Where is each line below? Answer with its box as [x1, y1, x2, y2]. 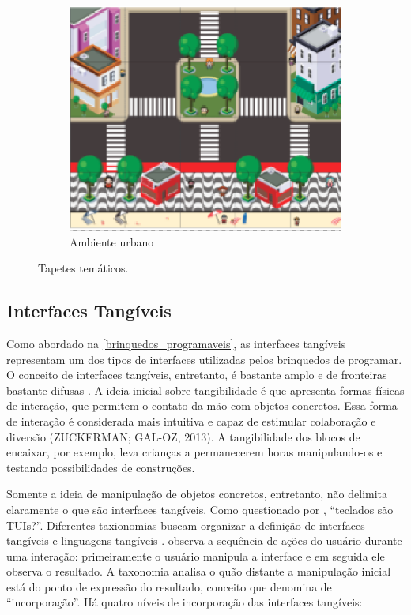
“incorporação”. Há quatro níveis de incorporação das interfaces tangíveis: [6, 594, 363, 610]
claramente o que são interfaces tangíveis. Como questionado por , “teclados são [6, 501, 394, 517]
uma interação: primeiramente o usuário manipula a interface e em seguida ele [6, 547, 385, 564]
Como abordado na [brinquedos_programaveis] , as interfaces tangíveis [6, 335, 346, 351]
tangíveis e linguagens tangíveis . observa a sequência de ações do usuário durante [6, 532, 402, 549]
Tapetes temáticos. [38, 260, 129, 276]
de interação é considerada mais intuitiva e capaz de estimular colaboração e [6, 412, 376, 429]
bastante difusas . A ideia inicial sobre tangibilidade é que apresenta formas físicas [6, 381, 405, 398]
